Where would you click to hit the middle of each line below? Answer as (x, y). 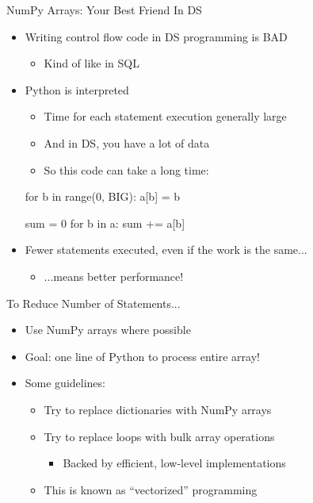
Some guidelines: (65, 383)
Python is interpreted (77, 89)
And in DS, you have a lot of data (127, 142)
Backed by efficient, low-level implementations (174, 463)
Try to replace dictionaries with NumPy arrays (158, 409)
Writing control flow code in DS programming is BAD (156, 36)
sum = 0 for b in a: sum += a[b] (105, 223)
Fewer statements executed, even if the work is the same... (166, 250)
